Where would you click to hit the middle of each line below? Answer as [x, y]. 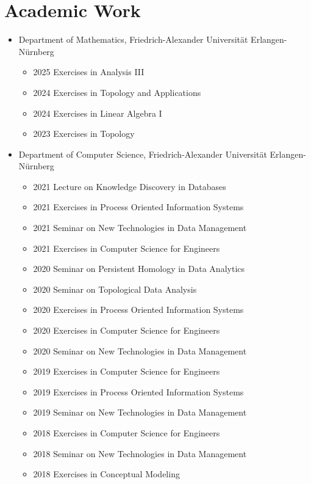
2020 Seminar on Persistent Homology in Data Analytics [139, 269]
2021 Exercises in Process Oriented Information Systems [138, 207]
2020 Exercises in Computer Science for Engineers [127, 330]
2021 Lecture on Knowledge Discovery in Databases [130, 186]
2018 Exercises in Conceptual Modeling [106, 474]
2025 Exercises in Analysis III [89, 72]
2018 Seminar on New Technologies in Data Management [140, 453]
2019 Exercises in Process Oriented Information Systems [138, 391]
